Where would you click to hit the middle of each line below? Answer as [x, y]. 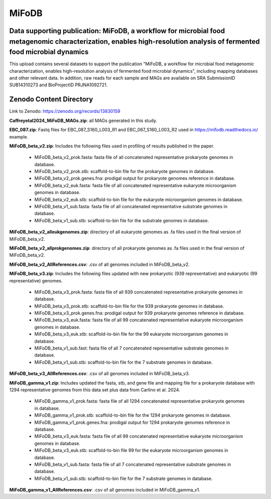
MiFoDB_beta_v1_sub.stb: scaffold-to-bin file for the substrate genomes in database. [122, 220]
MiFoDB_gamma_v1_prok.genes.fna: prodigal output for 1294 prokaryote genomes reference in [132, 422]
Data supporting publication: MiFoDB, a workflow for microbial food [117, 31]
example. [19, 137]
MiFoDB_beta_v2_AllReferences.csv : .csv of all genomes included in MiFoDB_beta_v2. [100, 264]
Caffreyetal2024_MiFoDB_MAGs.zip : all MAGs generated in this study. [83, 120]
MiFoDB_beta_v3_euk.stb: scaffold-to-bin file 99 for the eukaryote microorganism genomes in [131, 450]
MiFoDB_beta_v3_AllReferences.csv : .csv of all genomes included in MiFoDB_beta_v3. [100, 374]
